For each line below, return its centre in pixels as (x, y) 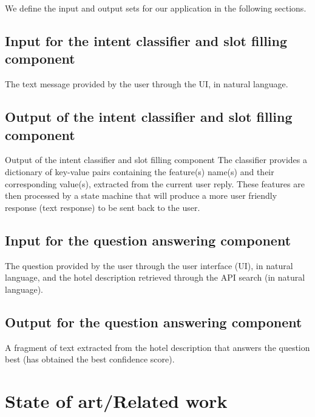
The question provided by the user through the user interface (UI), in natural (149, 265)
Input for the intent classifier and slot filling (146, 40)
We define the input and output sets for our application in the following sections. (156, 8)
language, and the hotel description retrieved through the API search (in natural (155, 277)
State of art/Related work (116, 400)
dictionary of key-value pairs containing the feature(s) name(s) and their (140, 171)
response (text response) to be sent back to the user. (103, 207)
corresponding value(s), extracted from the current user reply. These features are (155, 183)
